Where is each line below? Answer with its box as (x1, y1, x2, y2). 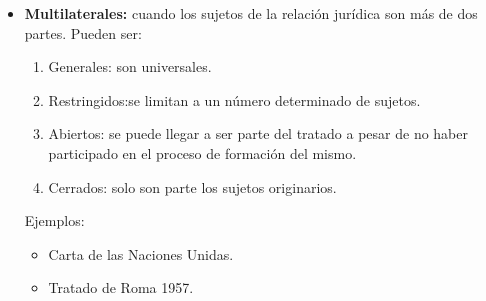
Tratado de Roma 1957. (48, 277, 194, 298)
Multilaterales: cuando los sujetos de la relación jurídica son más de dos (24, 3, 478, 23)
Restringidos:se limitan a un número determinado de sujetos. (48, 89, 421, 110)
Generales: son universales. (48, 56, 212, 77)
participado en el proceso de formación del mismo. (48, 142, 357, 163)
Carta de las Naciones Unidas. (48, 243, 234, 264)
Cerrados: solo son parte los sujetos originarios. (48, 176, 337, 197)
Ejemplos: (24, 210, 85, 231)
